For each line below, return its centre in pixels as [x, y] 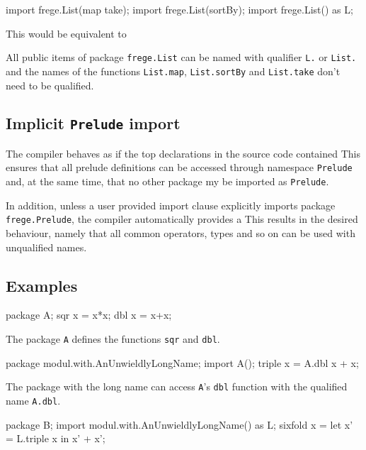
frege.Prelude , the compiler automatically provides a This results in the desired [182, 219]
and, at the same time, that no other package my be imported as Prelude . [167, 181]
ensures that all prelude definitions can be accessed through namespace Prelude [179, 167]
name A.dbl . [33, 400]
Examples [42, 285]
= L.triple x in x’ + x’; [56, 438]
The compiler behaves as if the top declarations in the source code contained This [183, 153]
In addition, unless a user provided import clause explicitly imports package [171, 205]
